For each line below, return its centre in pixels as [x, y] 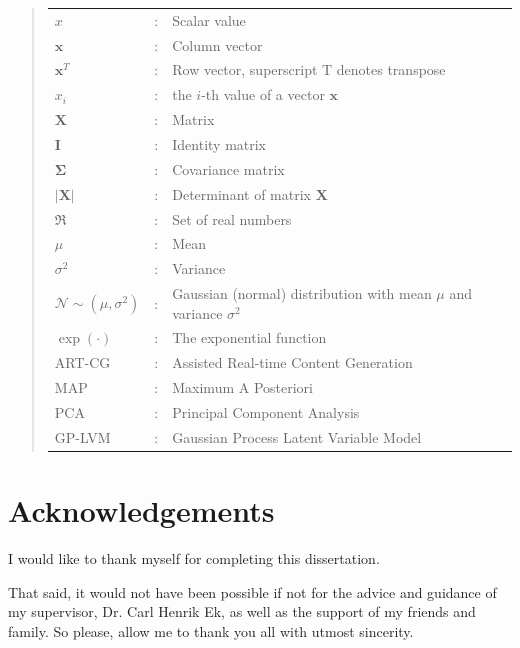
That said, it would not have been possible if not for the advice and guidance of [252, 591]
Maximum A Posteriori [242, 387]
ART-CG [82, 362]
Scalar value [209, 19]
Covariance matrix [228, 168]
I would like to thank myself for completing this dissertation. [194, 558]
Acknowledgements [141, 510]
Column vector [217, 44]
